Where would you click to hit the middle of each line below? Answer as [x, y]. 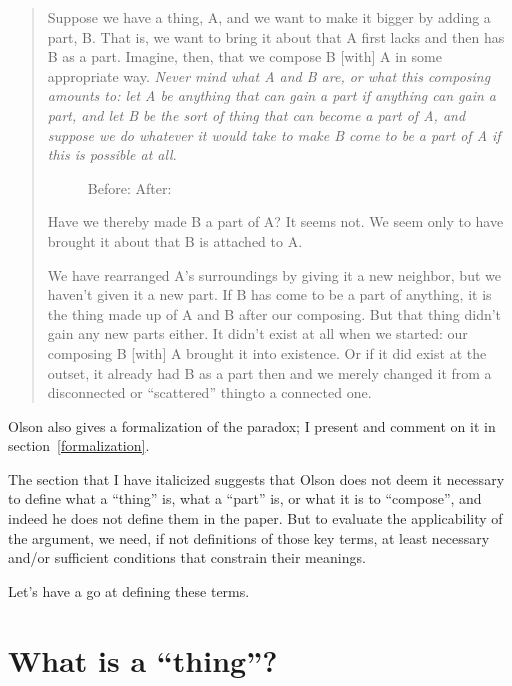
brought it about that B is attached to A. [175, 240]
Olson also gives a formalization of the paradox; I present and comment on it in [252, 425]
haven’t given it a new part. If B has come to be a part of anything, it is [269, 294]
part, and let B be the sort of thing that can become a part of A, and [256, 114]
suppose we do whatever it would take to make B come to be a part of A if [274, 134]
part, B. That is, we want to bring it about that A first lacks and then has [276, 36]
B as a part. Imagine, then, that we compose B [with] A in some [244, 56]
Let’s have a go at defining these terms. [129, 590]
